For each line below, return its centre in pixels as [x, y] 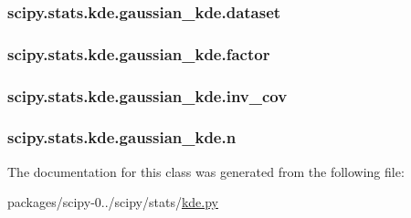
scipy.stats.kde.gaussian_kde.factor [139, 53]
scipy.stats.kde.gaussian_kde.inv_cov [148, 95]
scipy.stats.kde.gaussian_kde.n [122, 137]
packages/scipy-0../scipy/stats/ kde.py [113, 202]
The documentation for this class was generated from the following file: [206, 171]
